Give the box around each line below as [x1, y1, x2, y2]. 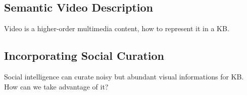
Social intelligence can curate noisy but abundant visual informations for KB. [4, 71, 244, 81]
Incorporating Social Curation [4, 48, 165, 63]
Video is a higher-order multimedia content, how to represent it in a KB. [4, 23, 229, 34]
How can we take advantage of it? [4, 81, 109, 91]
